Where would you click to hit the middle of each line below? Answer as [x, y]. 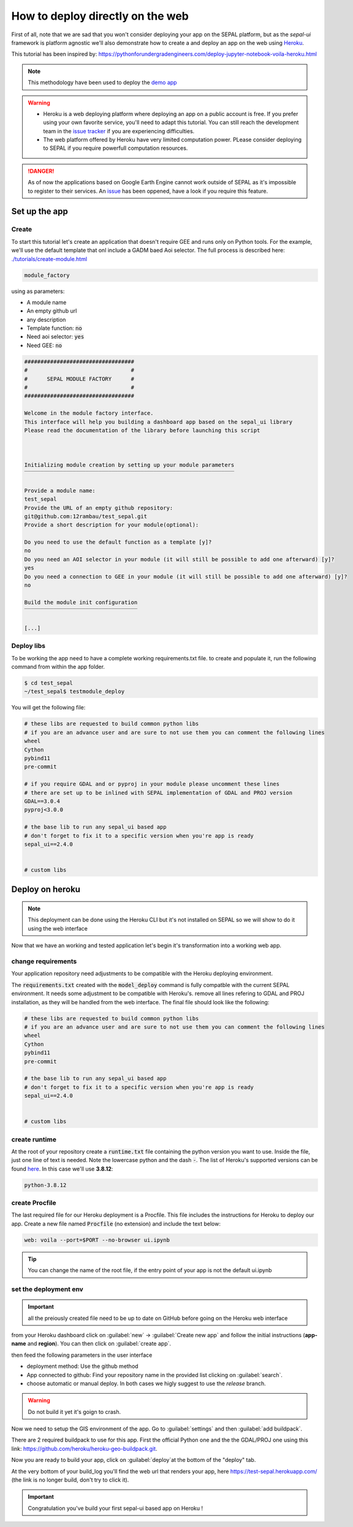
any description [46, 319]
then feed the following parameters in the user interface [82, 1355]
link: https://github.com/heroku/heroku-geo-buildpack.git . [84, 1448]
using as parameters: [38, 291]
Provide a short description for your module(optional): [112, 525]
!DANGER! [41, 171]
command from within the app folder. [58, 667]
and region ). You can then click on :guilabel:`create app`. [99, 1344]
